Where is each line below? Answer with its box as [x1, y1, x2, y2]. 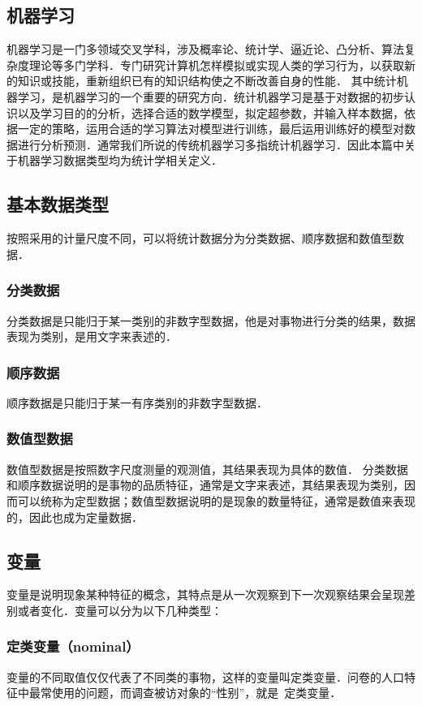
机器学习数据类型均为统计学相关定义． [17, 152, 222, 169]
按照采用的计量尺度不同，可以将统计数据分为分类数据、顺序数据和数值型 [6, 230, 393, 247]
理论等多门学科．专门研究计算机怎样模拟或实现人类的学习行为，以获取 [28, 56, 404, 73]
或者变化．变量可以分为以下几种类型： [17, 601, 222, 618]
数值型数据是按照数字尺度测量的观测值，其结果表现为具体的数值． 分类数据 [6, 460, 408, 477]
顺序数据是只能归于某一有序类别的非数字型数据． [6, 394, 268, 411]
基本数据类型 [6, 192, 109, 217]
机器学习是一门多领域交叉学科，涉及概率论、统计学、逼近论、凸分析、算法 [6, 41, 404, 58]
